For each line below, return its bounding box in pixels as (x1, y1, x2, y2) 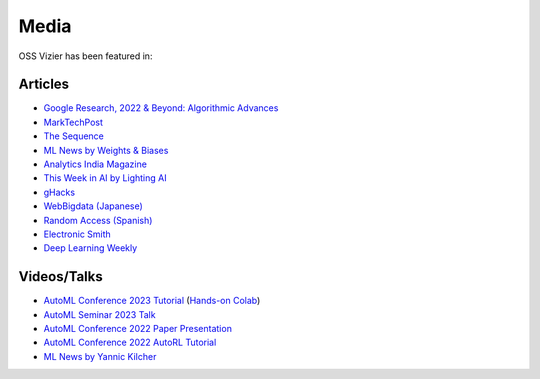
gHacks (43, 186, 75, 198)
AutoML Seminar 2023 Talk (43, 308, 156, 320)
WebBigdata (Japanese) (43, 200, 144, 212)
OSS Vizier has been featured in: (18, 50, 153, 62)
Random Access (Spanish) (43, 214, 153, 226)
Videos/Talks (18, 268, 104, 285)
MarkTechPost (43, 116, 104, 128)
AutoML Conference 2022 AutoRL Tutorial (43, 336, 217, 349)
